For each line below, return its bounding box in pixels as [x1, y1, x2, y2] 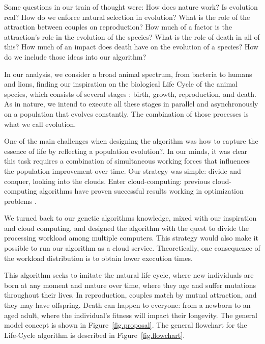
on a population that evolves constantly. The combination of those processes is [4, 108, 249, 119]
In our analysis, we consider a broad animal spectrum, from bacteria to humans [4, 68, 252, 79]
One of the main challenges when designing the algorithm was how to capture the [4, 136, 258, 146]
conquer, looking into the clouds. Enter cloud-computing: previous [4, 175, 210, 186]
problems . [4, 195, 37, 206]
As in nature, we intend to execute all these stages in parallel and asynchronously [4, 98, 258, 109]
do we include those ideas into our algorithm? [4, 51, 146, 62]
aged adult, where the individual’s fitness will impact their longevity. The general [4, 309, 257, 320]
